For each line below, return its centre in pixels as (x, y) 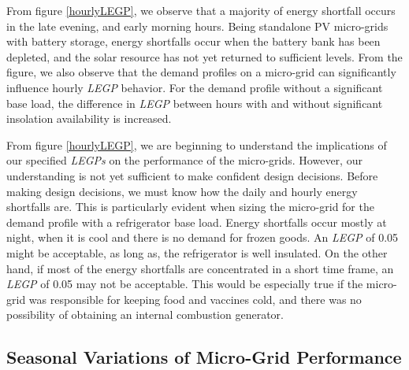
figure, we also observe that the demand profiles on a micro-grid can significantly (201, 72)
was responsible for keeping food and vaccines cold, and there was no (195, 299)
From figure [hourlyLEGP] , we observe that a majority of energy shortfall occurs (201, 10)
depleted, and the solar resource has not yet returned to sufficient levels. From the (204, 56)
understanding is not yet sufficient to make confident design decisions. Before (192, 175)
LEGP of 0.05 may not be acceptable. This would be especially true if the (185, 284)
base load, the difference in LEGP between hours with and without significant (195, 103)
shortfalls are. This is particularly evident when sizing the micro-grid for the (190, 207)
